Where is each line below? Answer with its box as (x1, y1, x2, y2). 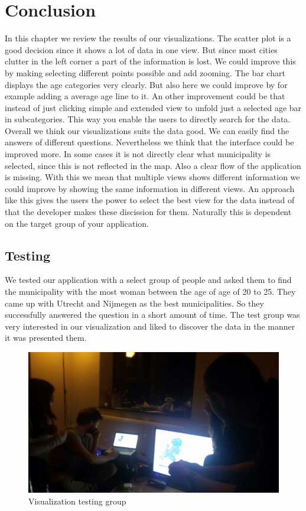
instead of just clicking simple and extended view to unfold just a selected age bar (5, 101, 302, 113)
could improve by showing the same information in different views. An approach (5, 182, 295, 194)
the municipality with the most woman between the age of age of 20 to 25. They (5, 285, 296, 298)
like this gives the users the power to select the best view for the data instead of (5, 194, 295, 206)
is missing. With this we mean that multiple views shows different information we (5, 171, 300, 183)
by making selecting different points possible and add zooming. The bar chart (5, 66, 285, 79)
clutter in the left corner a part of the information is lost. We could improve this (5, 55, 296, 67)
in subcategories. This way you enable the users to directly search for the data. (5, 113, 291, 125)
